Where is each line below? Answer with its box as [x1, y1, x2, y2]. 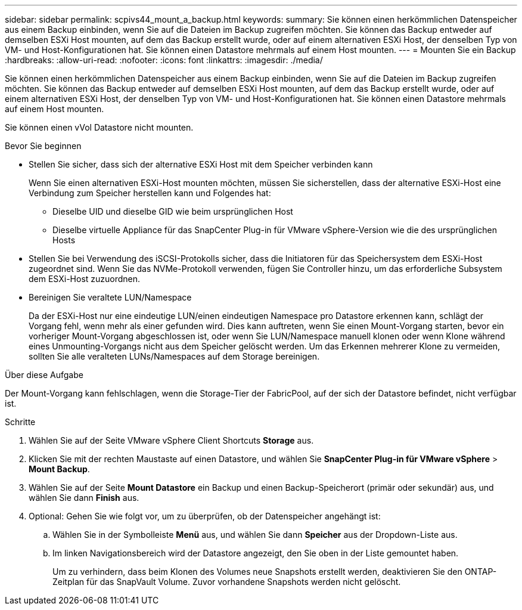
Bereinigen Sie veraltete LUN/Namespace [29, 292, 192, 302]
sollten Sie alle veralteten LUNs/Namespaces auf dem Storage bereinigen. [29, 351, 320, 361]
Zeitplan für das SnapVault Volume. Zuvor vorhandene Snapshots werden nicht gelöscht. [52, 577, 401, 587]
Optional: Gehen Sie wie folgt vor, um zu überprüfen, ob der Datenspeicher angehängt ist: [29, 511, 381, 521]
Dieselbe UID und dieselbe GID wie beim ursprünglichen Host [52, 206, 293, 216]
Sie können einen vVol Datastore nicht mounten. [5, 122, 194, 132]
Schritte [5, 417, 36, 427]
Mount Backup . [29, 464, 90, 474]
